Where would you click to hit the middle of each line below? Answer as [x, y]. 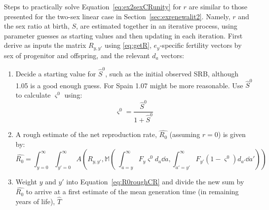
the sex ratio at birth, [37, 26]
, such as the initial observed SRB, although [172, 74]
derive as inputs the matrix [45, 45]
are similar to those [218, 6]
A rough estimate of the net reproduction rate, [86, 134]
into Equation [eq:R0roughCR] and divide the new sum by [155, 182]
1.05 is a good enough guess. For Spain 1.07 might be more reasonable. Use [129, 85]
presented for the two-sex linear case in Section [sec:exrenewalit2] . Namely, [117, 16]
